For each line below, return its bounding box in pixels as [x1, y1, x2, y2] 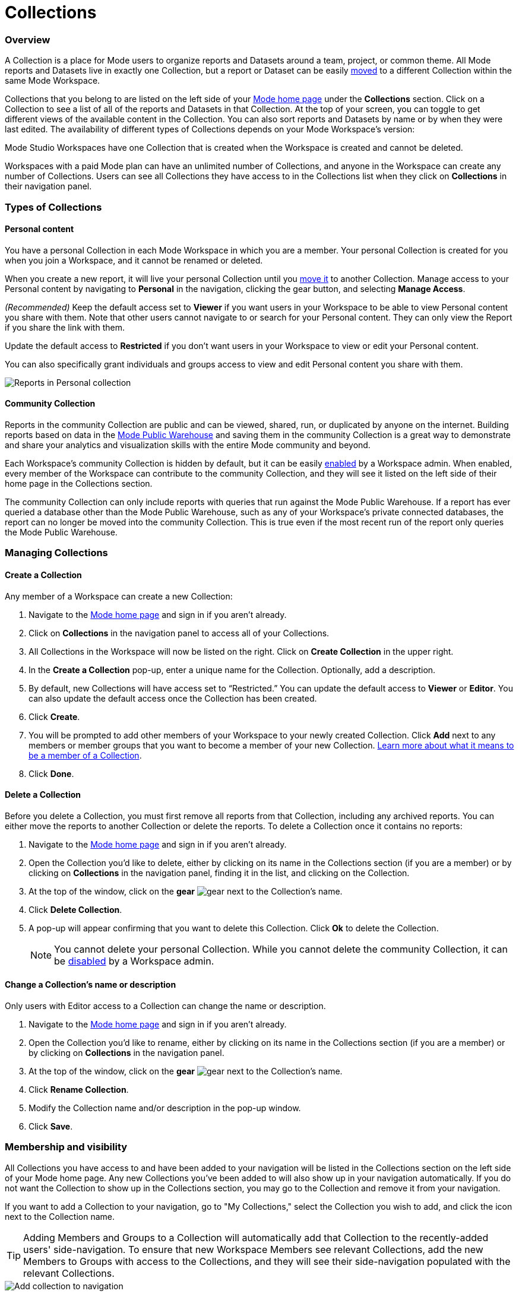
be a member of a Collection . [29, 750, 142, 760]
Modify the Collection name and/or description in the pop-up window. [29, 1102, 301, 1113]
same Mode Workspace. [5, 75, 100, 86]
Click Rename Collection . [29, 1084, 129, 1095]
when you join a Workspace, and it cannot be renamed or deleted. [5, 255, 263, 265]
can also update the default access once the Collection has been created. [29, 693, 317, 703]
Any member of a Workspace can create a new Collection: [5, 591, 233, 601]
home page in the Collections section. [5, 478, 153, 489]
